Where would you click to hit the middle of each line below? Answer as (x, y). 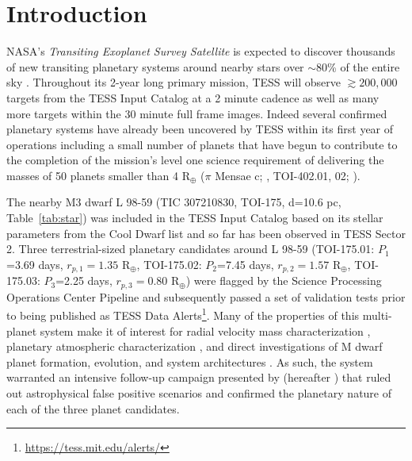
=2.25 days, (84, 280)
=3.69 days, (35, 264)
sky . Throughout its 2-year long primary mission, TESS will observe (174, 82)
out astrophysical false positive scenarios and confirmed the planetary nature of (199, 392)
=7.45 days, (246, 264)
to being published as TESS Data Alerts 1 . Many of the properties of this (183, 314)
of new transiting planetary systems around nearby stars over (155, 66)
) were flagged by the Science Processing (284, 280)
